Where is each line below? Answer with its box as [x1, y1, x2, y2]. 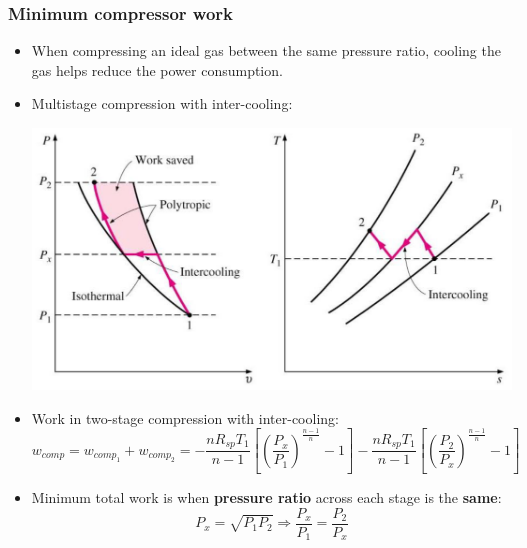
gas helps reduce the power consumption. [31, 59, 283, 80]
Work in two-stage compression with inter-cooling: [31, 407, 339, 428]
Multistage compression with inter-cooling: [31, 93, 293, 114]
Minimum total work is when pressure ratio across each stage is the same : [31, 487, 502, 508]
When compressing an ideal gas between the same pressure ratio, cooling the [31, 40, 501, 61]
